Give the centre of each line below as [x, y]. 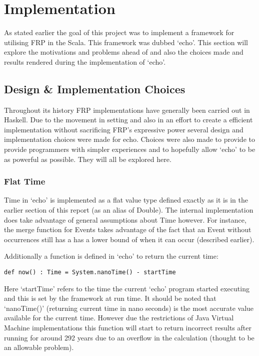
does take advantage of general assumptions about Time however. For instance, [125, 219]
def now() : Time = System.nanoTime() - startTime [90, 273]
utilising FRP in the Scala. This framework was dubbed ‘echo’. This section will [126, 42]
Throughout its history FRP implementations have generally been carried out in [127, 110]
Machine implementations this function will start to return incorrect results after [128, 328]
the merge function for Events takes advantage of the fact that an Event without [128, 229]
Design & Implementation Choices [95, 88]
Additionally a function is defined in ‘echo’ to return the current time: [111, 256]
